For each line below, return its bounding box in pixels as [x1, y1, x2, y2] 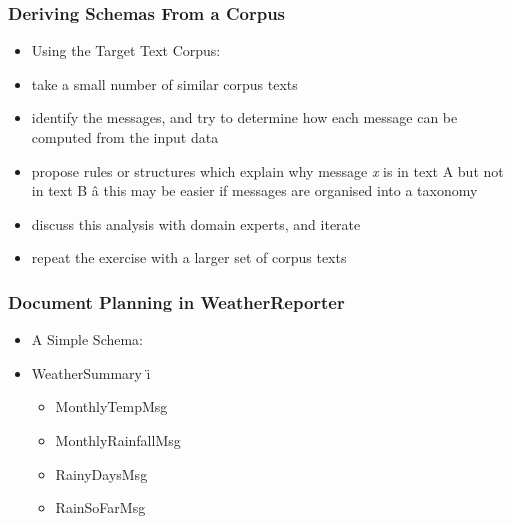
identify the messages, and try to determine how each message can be [31, 107, 458, 128]
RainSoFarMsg [55, 497, 146, 518]
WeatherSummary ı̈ [31, 362, 151, 383]
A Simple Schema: [31, 329, 144, 350]
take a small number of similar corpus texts [31, 73, 298, 94]
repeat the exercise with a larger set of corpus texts [31, 247, 347, 268]
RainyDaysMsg [55, 463, 148, 484]
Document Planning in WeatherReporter [8, 289, 345, 314]
